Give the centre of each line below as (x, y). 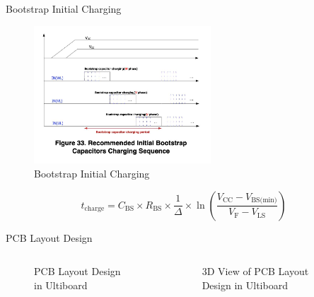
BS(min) (264, 200)
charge (94, 208)
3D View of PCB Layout (255, 271)
